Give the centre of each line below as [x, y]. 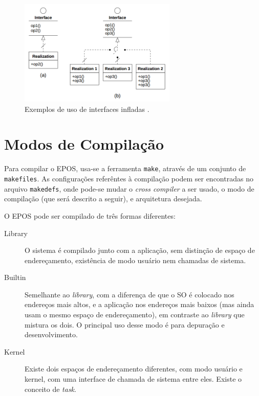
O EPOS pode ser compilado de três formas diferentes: [90, 215]
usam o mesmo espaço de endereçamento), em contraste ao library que [135, 315]
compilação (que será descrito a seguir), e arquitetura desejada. [103, 199]
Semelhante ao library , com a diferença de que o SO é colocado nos [129, 294]
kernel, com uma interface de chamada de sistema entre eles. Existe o [133, 379]
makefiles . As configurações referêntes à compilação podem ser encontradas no [129, 179]
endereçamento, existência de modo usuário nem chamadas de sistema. [135, 260]
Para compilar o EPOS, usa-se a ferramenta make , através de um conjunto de [125, 168]
